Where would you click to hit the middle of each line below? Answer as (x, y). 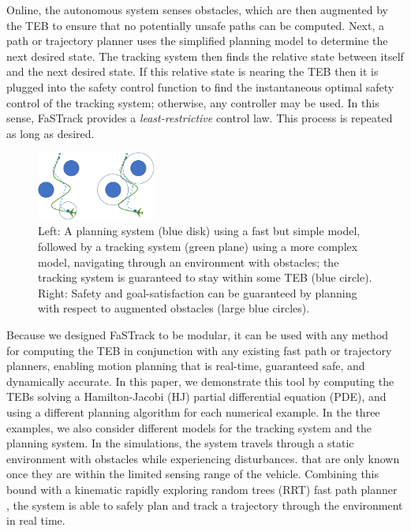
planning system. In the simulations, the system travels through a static (180, 443)
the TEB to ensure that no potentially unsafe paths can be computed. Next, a (195, 25)
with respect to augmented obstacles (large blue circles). (174, 308)
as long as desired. (50, 133)
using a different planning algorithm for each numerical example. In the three (193, 411)
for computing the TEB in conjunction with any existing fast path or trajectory (199, 350)
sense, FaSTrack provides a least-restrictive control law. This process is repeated (200, 118)
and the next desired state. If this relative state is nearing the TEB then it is (192, 71)
